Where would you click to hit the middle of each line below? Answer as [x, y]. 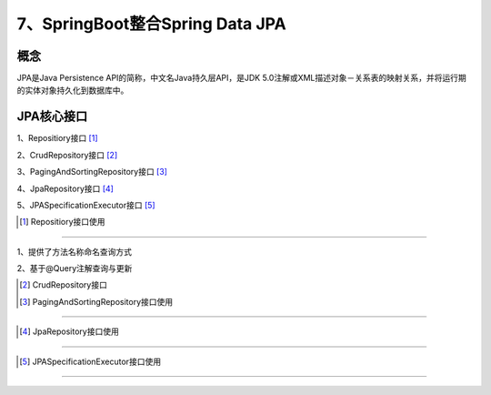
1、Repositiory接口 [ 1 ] [57, 138]
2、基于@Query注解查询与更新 [75, 268]
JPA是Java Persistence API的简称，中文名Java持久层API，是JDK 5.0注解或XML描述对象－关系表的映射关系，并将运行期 [242, 78]
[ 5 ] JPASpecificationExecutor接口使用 [90, 361]
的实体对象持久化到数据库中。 [73, 90]
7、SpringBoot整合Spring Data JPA [151, 24]
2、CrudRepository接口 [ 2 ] [67, 155]
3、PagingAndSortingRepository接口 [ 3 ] [92, 172]
